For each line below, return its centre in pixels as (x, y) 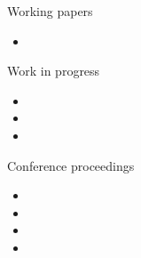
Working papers (50, 11)
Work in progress (54, 71)
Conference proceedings (71, 165)
